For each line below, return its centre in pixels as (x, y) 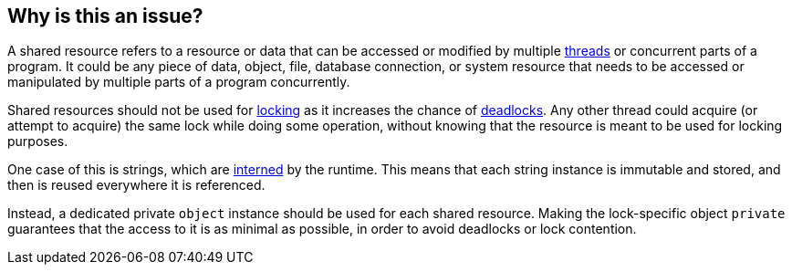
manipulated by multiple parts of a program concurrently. (179, 82)
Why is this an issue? (105, 16)
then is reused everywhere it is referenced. (136, 185)
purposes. (38, 141)
